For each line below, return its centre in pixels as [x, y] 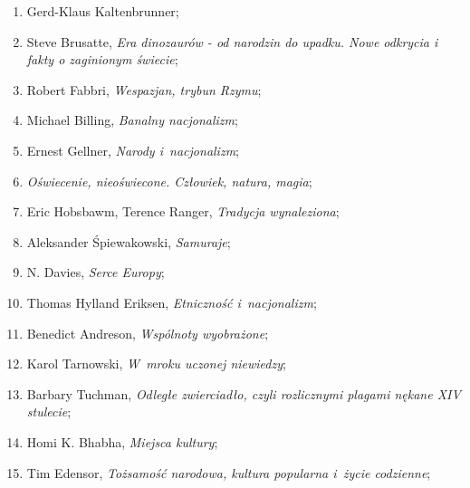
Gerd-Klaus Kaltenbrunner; [103, 11]
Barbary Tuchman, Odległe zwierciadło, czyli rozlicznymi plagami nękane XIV [244, 393]
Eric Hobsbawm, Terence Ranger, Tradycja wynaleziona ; [183, 211]
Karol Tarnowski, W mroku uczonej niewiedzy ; [156, 364]
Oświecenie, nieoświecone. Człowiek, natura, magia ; [169, 181]
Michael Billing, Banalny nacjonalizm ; [132, 120]
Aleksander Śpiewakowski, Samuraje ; [129, 241]
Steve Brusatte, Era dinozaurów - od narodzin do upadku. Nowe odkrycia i [232, 41]
